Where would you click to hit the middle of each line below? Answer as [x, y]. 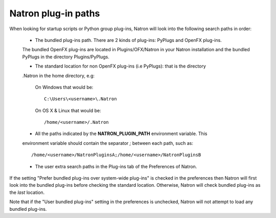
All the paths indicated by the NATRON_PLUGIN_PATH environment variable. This [121, 134]
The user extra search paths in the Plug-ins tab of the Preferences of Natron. [116, 166]
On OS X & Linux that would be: [68, 111]
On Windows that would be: [64, 87]
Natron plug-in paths [55, 13]
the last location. [27, 192]
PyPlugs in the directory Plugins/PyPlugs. [66, 57]
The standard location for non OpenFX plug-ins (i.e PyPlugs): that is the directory [121, 66]
